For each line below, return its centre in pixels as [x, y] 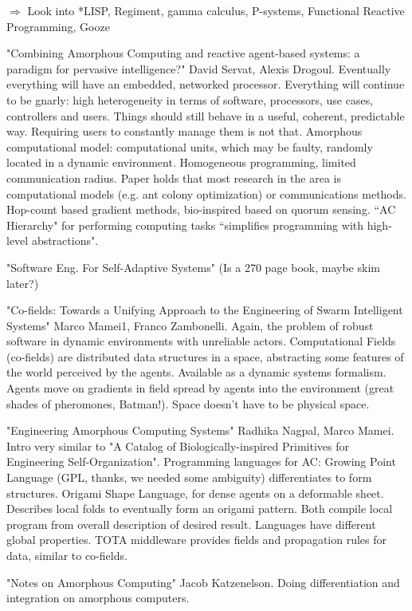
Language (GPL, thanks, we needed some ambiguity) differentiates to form [189, 477]
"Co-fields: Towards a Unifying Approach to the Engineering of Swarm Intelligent [205, 310]
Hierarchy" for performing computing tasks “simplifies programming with [185, 225]
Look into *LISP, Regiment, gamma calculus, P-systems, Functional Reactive [216, 10]
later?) [23, 283]
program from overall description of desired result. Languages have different [191, 524]
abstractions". [65, 240]
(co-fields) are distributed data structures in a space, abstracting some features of [205, 356]
